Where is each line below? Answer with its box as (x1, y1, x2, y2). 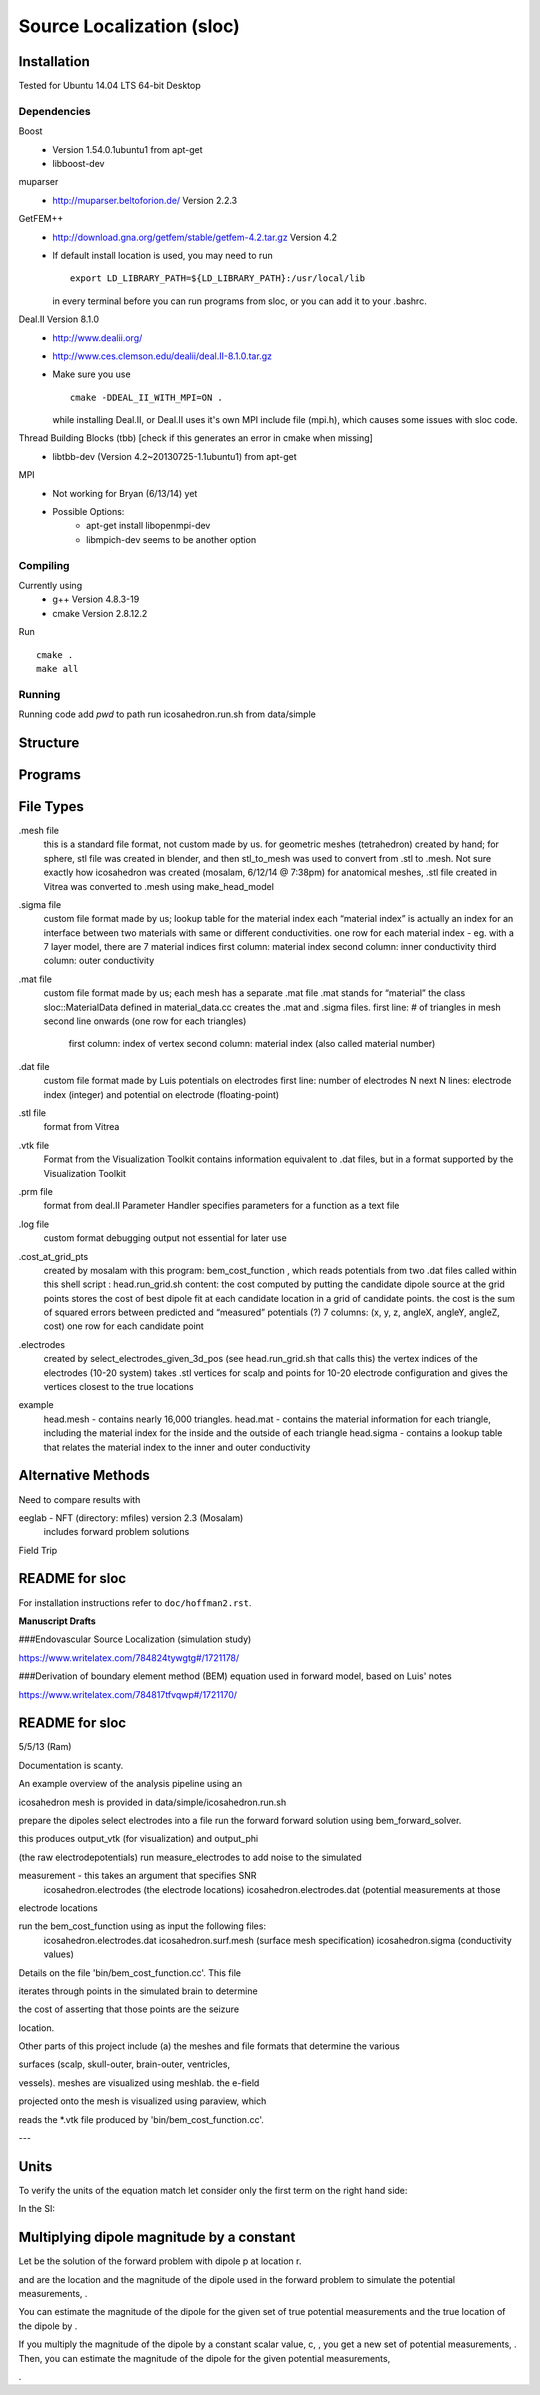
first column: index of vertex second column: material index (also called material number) (68, 1038, 436, 1050)
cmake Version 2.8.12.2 (52, 607, 148, 619)
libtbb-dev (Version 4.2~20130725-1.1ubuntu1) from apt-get (52, 450, 297, 462)
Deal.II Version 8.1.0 (18, 313, 100, 325)
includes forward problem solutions (43, 1526, 190, 1538)
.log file (18, 1218, 50, 1230)
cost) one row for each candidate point (43, 1320, 204, 1332)
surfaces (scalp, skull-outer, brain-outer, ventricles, (18, 2058, 230, 2070)
